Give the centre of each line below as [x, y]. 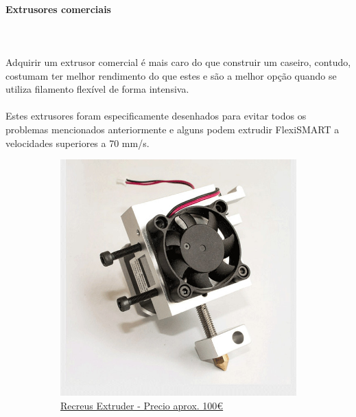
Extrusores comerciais [58, 9]
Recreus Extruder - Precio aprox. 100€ [142, 405]
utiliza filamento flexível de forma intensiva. [97, 89]
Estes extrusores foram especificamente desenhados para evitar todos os [156, 116]
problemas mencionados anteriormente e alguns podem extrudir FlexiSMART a [173, 129]
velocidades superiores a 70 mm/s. [78, 143]
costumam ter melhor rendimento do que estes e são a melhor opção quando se [171, 75]
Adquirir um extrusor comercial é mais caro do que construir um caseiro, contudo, [178, 61]
